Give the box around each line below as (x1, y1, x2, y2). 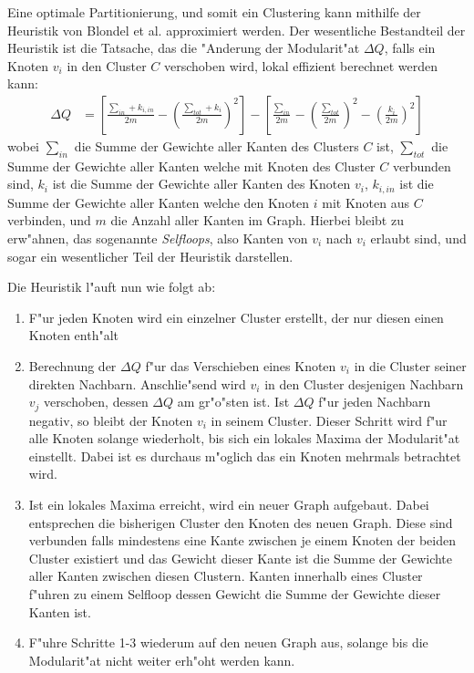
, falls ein (384, 38, 436, 57)
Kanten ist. (28, 602, 91, 621)
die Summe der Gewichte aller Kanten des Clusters (74, 137, 359, 155)
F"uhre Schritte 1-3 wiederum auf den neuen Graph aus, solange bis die (28, 633, 428, 652)
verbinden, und (7, 211, 91, 230)
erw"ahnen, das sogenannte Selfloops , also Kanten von (7, 229, 308, 248)
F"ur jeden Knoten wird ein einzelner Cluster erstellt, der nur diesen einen (28, 307, 444, 326)
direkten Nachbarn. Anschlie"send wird (28, 374, 246, 393)
